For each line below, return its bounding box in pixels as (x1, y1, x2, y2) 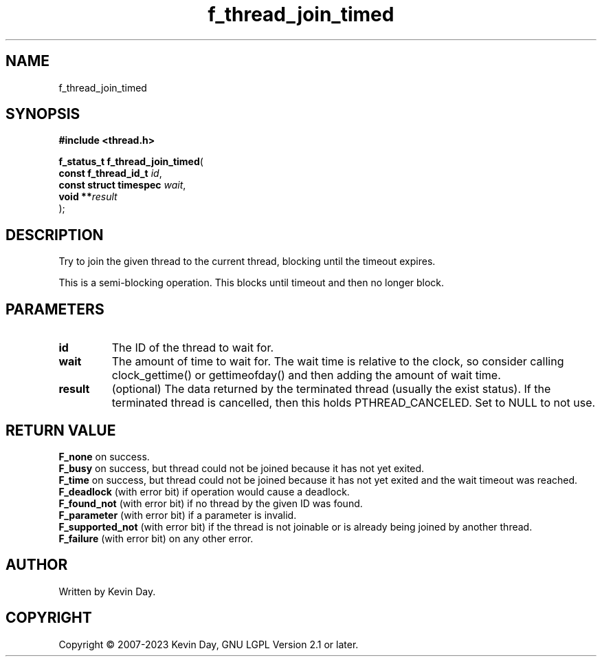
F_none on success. (58, 450, 150, 462)
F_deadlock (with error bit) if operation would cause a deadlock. (58, 485, 350, 498)
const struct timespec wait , (58, 179, 186, 191)
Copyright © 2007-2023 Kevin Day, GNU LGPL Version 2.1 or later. (58, 638, 359, 650)
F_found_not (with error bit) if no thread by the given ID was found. (58, 497, 363, 509)
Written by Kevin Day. (58, 585, 156, 597)
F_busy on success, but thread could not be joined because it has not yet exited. (58, 462, 425, 474)
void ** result (58, 191, 118, 203)
